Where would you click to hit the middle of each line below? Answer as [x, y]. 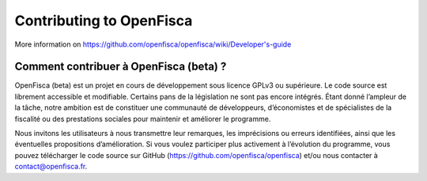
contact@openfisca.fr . [51, 167]
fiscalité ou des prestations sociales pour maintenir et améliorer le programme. [143, 119]
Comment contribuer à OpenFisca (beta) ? [121, 67]
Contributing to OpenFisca [104, 21]
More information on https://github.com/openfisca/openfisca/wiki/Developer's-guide [153, 44]
